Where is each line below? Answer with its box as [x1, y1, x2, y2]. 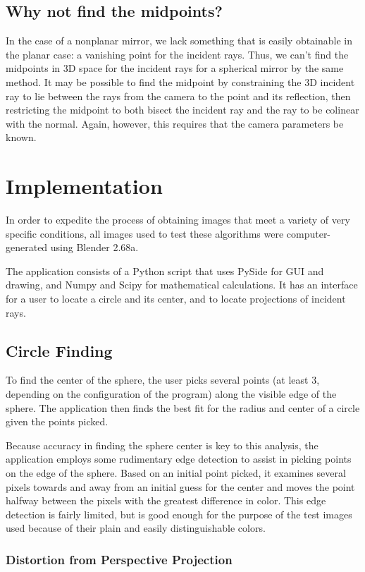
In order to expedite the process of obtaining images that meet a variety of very [6, 212, 350, 227]
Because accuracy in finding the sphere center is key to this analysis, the [6, 437, 318, 452]
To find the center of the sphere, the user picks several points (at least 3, [6, 372, 320, 387]
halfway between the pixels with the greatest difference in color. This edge [6, 493, 326, 508]
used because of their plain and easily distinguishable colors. [6, 521, 266, 535]
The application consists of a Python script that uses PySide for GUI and [6, 263, 324, 278]
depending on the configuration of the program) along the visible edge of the [6, 387, 337, 401]
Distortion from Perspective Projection [6, 550, 233, 568]
